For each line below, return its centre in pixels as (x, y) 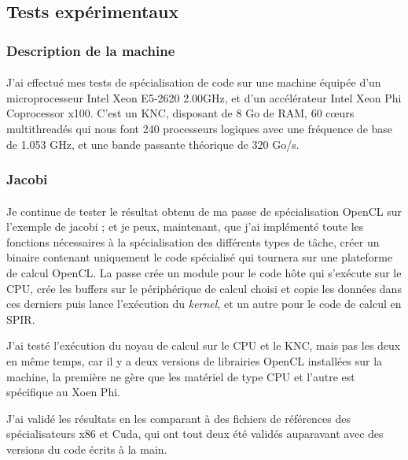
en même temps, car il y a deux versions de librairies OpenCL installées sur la (195, 360)
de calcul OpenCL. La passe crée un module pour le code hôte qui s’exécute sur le (204, 273)
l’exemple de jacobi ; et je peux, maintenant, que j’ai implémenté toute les (185, 226)
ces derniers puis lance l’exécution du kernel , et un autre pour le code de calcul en (204, 304)
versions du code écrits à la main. (87, 449)
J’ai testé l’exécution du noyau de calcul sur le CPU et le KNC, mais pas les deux (204, 345)
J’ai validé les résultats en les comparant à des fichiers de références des (179, 418)
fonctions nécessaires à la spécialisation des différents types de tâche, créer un (193, 241)
